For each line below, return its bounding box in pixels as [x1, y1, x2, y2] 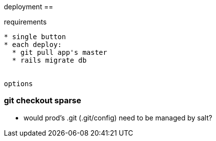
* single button [4, 33, 66, 41]
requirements [4, 18, 47, 26]
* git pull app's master [12, 48, 107, 56]
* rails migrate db [12, 56, 87, 64]
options [4, 80, 33, 88]
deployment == [4, 2, 53, 11]
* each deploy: [4, 41, 62, 48]
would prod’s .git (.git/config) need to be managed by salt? [24, 113, 213, 122]
